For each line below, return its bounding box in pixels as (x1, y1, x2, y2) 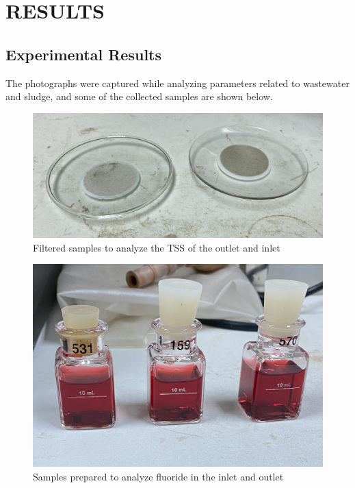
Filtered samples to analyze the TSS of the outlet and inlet (33, 240, 280, 254)
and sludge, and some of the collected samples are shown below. (5, 89, 273, 103)
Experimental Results (5, 43, 161, 64)
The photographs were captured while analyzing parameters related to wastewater (5, 75, 350, 90)
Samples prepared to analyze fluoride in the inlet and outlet (33, 469, 284, 483)
